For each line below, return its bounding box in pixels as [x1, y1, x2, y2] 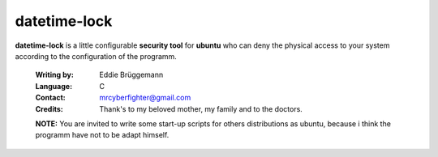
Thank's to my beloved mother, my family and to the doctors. [99, 104, 303, 113]
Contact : [35, 93, 67, 103]
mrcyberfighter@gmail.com [99, 93, 191, 103]
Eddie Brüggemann [99, 70, 164, 80]
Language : [35, 81, 73, 91]
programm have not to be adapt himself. [35, 130, 170, 140]
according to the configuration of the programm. [15, 51, 178, 61]
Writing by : [35, 70, 75, 80]
